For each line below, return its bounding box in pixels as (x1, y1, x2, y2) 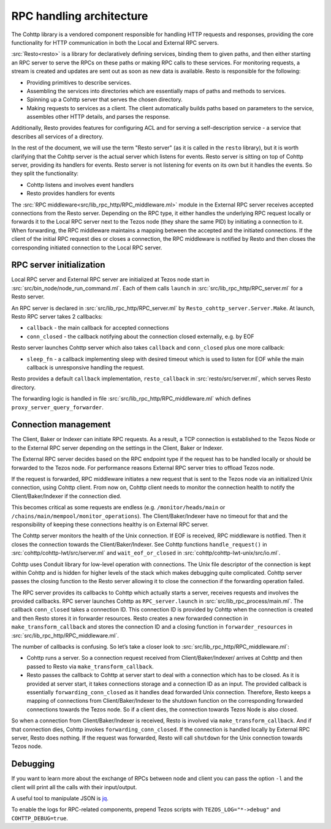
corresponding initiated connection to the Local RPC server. (11, 244, 162, 251)
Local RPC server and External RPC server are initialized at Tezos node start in (11, 276, 210, 283)
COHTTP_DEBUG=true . (11, 814, 69, 822)
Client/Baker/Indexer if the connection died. (11, 492, 122, 499)
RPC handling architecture (11, 9, 148, 23)
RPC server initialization (11, 260, 105, 270)
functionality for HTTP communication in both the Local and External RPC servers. (11, 39, 219, 46)
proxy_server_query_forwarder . (11, 403, 104, 411)
